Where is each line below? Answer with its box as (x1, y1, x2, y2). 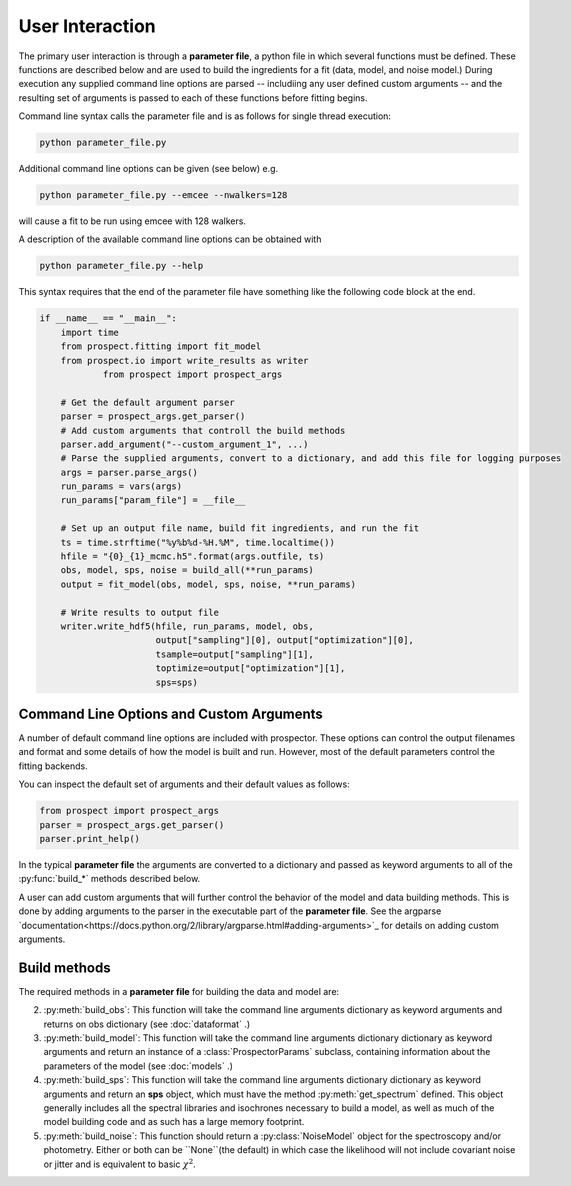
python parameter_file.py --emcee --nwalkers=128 (39, 190, 288, 201)
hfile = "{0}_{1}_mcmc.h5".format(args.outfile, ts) (60, 551, 325, 562)
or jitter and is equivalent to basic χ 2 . (43, 1156, 197, 1170)
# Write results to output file (60, 606, 220, 618)
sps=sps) (155, 676, 199, 688)
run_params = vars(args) (60, 481, 183, 492)
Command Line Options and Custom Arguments (18, 705, 324, 722)
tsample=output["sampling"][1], (155, 648, 314, 660)
